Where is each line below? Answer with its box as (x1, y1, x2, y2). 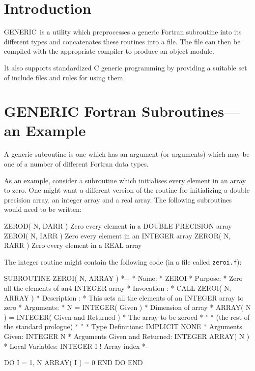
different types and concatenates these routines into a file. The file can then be (4, 36, 241, 46)
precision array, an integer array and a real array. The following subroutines (4, 194, 232, 204)
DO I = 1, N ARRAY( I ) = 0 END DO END (4, 357, 143, 368)
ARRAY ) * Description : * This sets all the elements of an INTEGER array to (4, 292, 244, 303)
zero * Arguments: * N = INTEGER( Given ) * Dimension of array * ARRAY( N (4, 302, 251, 312)
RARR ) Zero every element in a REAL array (4, 240, 142, 250)
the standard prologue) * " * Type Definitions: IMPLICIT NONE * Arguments (4, 321, 242, 332)
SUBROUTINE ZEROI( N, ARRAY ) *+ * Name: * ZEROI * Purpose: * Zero (4, 273, 243, 283)
